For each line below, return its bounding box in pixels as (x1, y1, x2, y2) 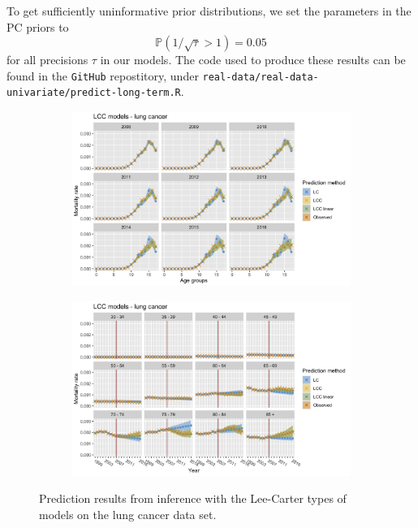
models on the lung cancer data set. (39, 505, 217, 522)
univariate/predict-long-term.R (6, 87, 181, 99)
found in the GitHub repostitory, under (6, 67, 199, 84)
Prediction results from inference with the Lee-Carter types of (39, 490, 347, 507)
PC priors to (6, 18, 69, 35)
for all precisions (6, 51, 88, 68)
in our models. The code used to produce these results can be (100, 51, 406, 68)
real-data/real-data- (202, 71, 319, 83)
